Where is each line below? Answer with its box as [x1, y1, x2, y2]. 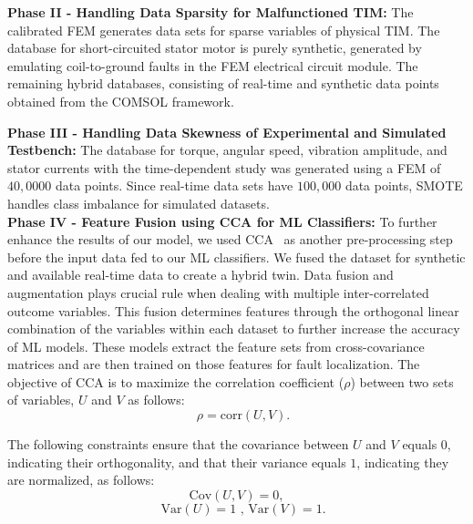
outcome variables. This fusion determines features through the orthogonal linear [7, 301, 459, 320]
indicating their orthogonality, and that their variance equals [7, 452, 346, 471]
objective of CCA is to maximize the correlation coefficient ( [7, 372, 344, 391]
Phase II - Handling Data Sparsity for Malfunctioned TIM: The [7, 3, 414, 21]
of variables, [7, 390, 75, 409]
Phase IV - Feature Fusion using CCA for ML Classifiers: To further [7, 211, 437, 231]
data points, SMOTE [344, 176, 463, 195]
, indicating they [356, 452, 449, 471]
